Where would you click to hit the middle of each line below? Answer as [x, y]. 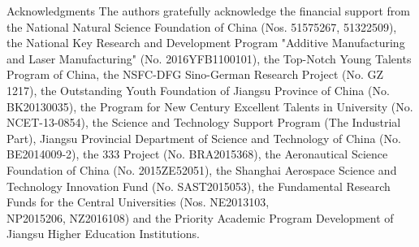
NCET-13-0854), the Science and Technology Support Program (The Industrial [204, 122]
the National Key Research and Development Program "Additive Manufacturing [206, 43]
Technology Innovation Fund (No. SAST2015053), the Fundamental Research [199, 186]
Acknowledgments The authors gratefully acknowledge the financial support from [209, 11]
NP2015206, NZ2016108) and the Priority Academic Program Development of [200, 217]
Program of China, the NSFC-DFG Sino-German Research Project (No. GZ [195, 74]
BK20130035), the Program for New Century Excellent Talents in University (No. [210, 106]
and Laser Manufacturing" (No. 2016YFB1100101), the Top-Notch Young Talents [209, 58]
